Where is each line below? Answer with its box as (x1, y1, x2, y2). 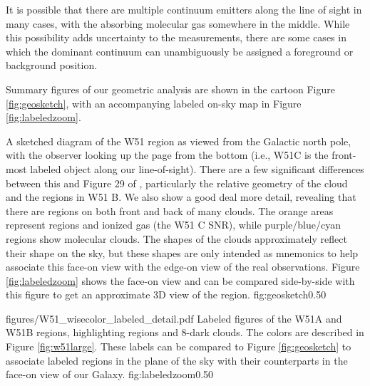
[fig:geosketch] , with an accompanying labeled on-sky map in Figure (6, 95, 302, 110)
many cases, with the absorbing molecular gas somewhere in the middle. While (6, 16, 350, 31)
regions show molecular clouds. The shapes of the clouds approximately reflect (6, 231, 347, 246)
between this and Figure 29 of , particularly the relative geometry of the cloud (6, 175, 348, 190)
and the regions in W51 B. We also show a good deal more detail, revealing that (6, 189, 356, 204)
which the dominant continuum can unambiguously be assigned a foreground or (6, 43, 354, 58)
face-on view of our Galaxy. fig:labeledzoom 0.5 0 (6, 367, 214, 382)
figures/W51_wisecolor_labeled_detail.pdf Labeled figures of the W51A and (6, 311, 342, 325)
